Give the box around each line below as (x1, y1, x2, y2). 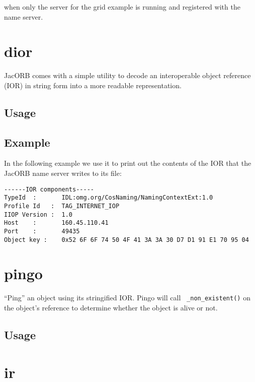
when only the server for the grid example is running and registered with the (4, 2, 240, 12)
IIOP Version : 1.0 (4, 211, 73, 218)
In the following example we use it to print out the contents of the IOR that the (4, 158, 251, 168)
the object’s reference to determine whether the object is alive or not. (4, 302, 218, 313)
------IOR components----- (4, 185, 94, 193)
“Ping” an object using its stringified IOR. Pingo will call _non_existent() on (4, 292, 250, 303)
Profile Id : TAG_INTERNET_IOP (4, 202, 120, 210)
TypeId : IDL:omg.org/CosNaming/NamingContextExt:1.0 (4, 194, 213, 202)
